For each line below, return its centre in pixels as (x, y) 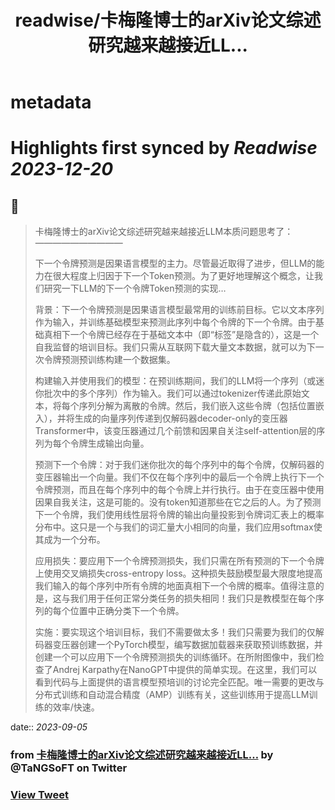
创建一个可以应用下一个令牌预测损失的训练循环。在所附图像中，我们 (175, 657)
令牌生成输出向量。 (109, 443)
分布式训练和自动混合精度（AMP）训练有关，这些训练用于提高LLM (172, 695)
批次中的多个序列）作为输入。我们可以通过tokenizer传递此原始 (172, 393)
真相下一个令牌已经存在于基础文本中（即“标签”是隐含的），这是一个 (181, 335)
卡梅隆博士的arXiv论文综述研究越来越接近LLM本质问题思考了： (164, 232)
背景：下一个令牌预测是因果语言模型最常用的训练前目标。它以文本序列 (179, 310)
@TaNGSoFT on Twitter (69, 768)
